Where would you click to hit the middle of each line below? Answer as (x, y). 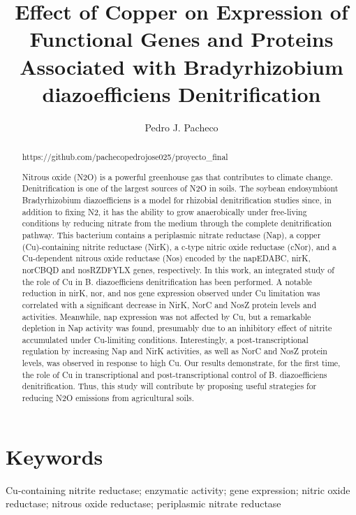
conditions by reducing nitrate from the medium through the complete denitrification (177, 223)
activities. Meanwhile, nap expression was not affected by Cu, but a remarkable (166, 316)
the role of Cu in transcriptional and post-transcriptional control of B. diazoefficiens (175, 374)
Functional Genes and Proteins (181, 39)
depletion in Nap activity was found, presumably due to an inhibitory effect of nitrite (177, 328)
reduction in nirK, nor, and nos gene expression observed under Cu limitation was (171, 293)
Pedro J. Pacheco (181, 127)
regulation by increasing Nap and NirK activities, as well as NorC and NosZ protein (175, 351)
